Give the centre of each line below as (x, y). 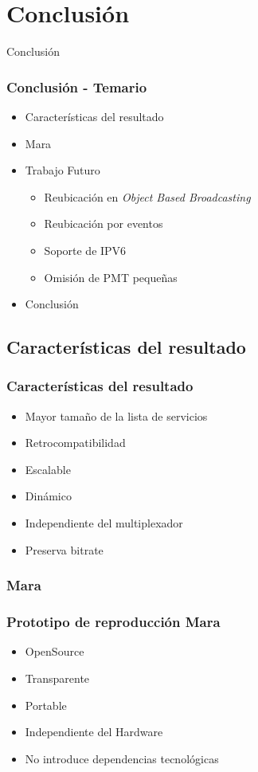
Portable (46, 705)
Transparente (57, 678)
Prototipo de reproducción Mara (113, 622)
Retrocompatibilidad (75, 443)
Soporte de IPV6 (85, 250)
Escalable (48, 469)
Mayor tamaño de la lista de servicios (116, 415)
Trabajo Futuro (63, 170)
